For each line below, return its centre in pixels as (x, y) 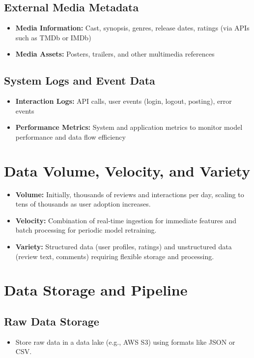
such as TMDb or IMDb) (53, 37)
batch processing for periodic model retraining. (86, 230)
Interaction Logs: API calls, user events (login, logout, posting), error (124, 101)
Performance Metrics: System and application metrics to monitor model (129, 127)
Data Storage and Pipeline (96, 290)
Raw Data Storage (52, 321)
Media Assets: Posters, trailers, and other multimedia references (115, 54)
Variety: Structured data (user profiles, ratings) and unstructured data (124, 247)
